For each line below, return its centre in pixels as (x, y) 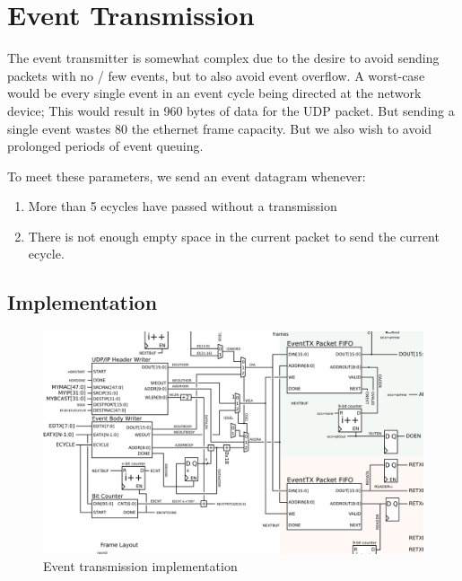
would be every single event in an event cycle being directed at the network (214, 93)
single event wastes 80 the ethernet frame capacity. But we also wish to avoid (220, 128)
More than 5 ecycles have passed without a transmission (183, 206)
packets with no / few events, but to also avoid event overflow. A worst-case (216, 75)
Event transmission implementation (140, 566)
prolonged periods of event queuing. (105, 146)
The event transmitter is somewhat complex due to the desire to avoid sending (223, 58)
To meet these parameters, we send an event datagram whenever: (187, 176)
